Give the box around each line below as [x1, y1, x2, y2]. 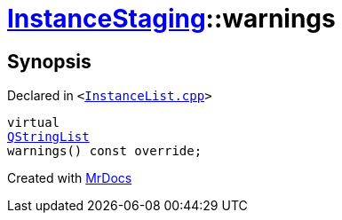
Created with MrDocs [7, 170, 132, 186]
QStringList [7, 130, 90, 145]
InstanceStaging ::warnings [7, 4, 336, 34]
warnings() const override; [7, 144, 203, 159]
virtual [7, 115, 60, 130]
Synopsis [7, 50, 91, 73]
